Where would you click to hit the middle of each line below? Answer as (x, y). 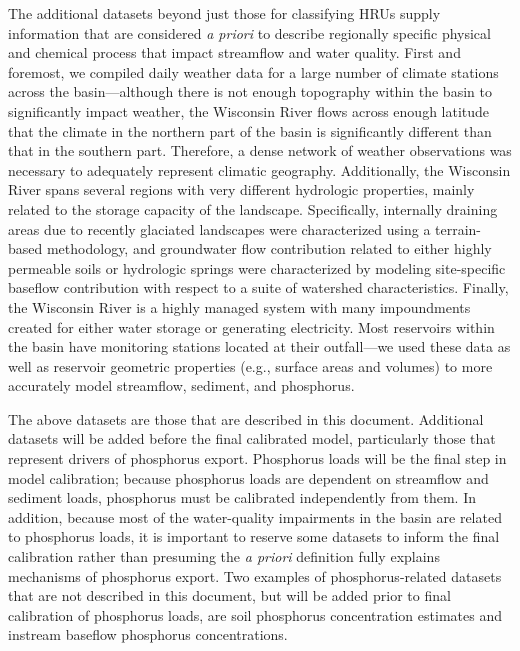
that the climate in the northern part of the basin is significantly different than (250, 130)
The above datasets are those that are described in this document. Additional (246, 418)
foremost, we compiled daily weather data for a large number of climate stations (253, 71)
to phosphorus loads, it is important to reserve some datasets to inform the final (254, 536)
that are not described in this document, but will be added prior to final (229, 595)
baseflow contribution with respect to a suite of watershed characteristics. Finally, (258, 287)
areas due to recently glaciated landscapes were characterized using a (219, 228)
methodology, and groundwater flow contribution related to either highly (269, 248)
